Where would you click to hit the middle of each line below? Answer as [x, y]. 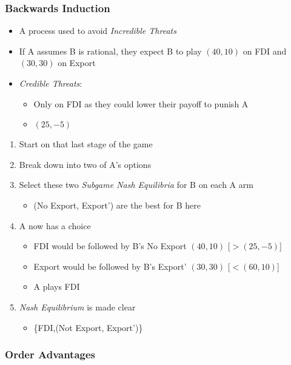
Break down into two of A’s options [85, 164]
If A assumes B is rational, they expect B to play [110, 51]
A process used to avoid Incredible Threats [98, 31]
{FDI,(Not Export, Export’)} [88, 327]
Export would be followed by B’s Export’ [110, 266]
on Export [77, 63]
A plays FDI [57, 286]
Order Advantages [50, 354]
